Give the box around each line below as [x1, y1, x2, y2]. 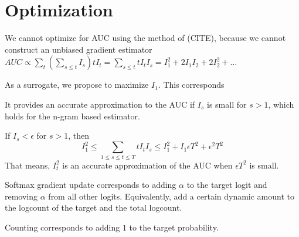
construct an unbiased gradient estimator [5, 43, 152, 55]
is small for [207, 98, 247, 110]
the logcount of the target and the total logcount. [5, 201, 182, 214]
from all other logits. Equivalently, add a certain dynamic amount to [48, 190, 294, 202]
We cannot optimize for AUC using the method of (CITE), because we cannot [5, 32, 286, 44]
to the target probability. [129, 221, 219, 233]
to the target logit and [186, 178, 267, 191]
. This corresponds [158, 78, 225, 91]
